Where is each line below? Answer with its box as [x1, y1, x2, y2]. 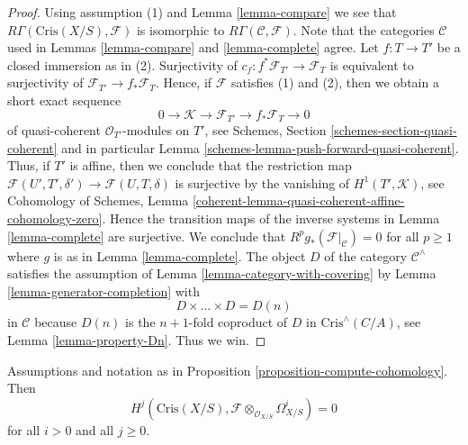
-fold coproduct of [188, 313, 288, 331]
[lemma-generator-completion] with [7, 281, 200, 300]
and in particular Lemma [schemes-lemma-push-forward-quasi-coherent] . [61, 138, 459, 157]
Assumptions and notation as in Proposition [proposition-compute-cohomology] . [7, 360, 448, 379]
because [34, 313, 77, 331]
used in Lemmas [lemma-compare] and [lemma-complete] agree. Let [7, 38, 379, 57]
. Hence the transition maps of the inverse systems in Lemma [102, 208, 440, 227]
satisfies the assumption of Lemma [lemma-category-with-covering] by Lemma [7, 264, 436, 283]
